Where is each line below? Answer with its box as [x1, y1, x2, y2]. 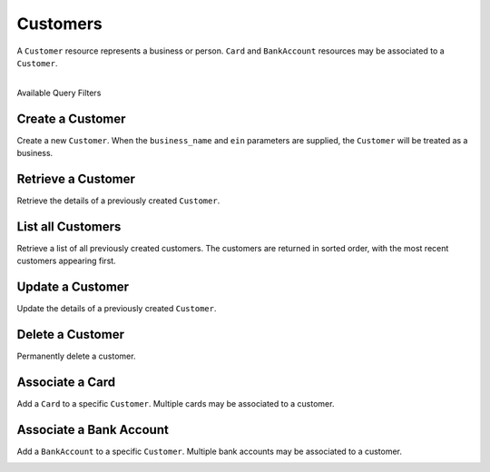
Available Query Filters [16, 87, 102, 98]
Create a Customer [16, 111, 126, 126]
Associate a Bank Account [16, 422, 170, 438]
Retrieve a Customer [16, 171, 136, 186]
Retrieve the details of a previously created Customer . [16, 195, 220, 206]
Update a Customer [16, 280, 130, 295]
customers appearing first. [16, 255, 117, 267]
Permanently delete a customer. [16, 350, 136, 362]
